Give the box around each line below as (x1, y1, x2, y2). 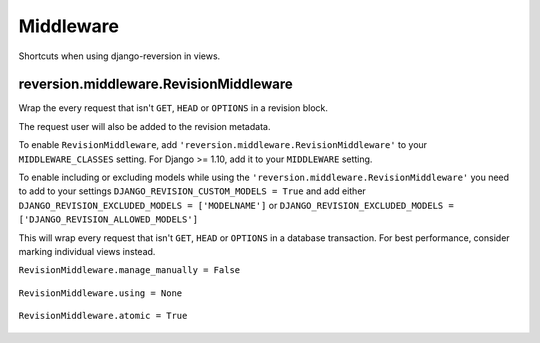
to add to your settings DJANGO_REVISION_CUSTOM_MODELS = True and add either (18, 185, 367, 197)
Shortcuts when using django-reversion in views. (18, 50, 221, 62)
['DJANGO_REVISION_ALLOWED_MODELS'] (18, 214, 199, 225)
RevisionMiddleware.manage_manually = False (18, 265, 241, 276)
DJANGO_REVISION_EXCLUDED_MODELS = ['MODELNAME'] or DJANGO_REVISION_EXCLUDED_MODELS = (18, 199, 454, 211)
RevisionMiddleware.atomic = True (18, 310, 188, 322)
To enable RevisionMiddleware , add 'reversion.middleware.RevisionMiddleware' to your (18, 139, 428, 151)
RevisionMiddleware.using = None (18, 287, 183, 299)
